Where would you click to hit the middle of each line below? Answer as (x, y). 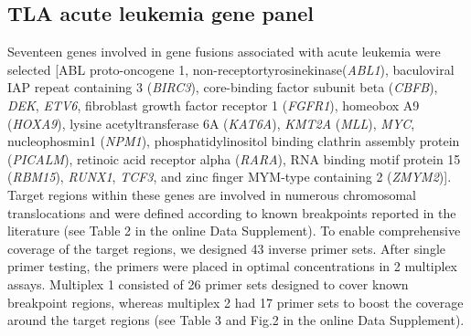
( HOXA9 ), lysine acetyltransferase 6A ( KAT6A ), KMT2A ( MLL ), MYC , (211, 123)
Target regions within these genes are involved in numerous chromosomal (212, 194)
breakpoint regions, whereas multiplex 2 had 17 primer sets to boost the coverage (235, 302)
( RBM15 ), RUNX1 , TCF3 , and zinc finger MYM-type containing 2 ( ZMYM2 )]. (230, 177)
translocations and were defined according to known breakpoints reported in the (232, 212)
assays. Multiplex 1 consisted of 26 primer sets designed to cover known (208, 283)
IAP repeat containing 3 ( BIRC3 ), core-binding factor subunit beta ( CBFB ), (223, 87)
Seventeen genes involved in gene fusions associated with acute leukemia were (224, 52)
